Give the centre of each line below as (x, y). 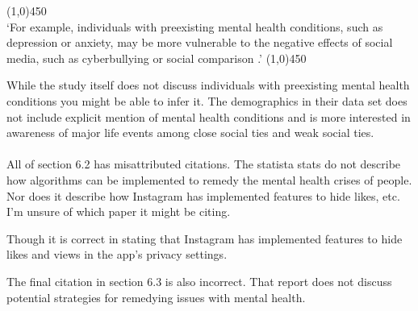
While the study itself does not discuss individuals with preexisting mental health (208, 85)
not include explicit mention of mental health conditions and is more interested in (209, 116)
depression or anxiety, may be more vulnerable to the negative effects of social (200, 42)
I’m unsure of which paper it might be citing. (119, 211)
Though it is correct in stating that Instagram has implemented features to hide (205, 238)
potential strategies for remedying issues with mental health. (156, 297)
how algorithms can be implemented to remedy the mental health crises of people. (209, 179)
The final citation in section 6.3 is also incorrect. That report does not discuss (199, 281)
